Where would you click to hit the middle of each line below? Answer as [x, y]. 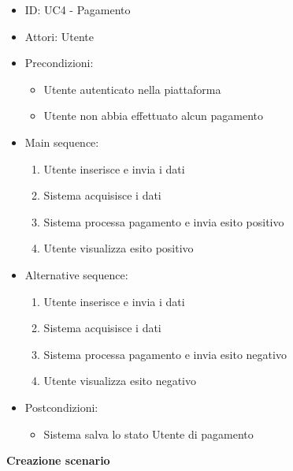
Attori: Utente [59, 36]
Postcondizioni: [61, 407]
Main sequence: [62, 142]
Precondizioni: [59, 63]
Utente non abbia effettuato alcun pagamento [154, 116]
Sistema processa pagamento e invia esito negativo [165, 354]
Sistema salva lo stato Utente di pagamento [148, 434]
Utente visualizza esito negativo [120, 381]
